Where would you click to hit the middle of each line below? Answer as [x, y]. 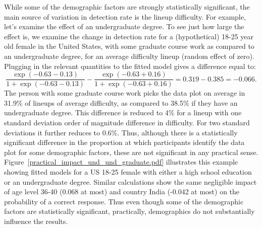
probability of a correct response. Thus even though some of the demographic [124, 201]
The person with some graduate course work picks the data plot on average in [125, 93]
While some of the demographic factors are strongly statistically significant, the [127, 7]
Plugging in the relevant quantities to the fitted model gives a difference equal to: [130, 66]
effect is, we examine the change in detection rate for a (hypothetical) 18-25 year [129, 36]
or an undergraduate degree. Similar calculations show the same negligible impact [130, 181]
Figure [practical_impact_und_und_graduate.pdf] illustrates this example [121, 162]
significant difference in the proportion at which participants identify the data [124, 142]
